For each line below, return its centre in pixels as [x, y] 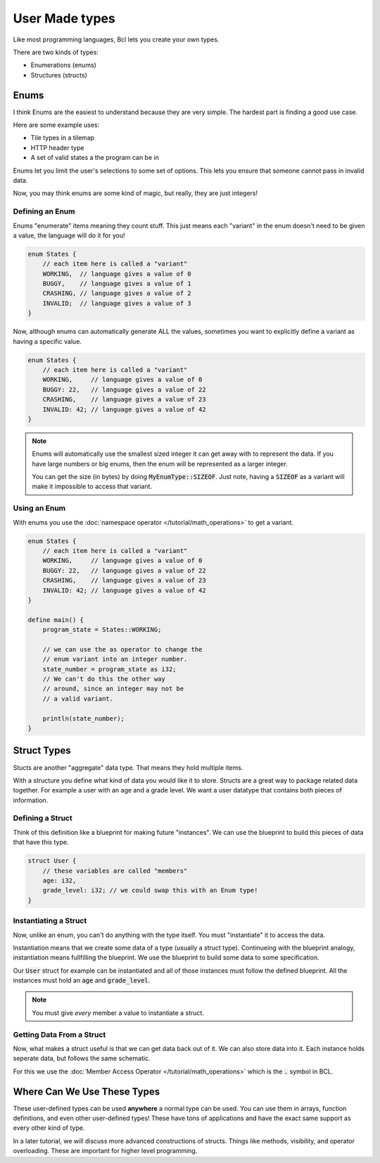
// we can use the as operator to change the [122, 649]
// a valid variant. [78, 698]
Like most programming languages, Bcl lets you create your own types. [116, 39]
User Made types [64, 18]
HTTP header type [57, 147]
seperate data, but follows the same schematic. [82, 1058]
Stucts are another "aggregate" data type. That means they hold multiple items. [128, 767]
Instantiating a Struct [50, 921]
